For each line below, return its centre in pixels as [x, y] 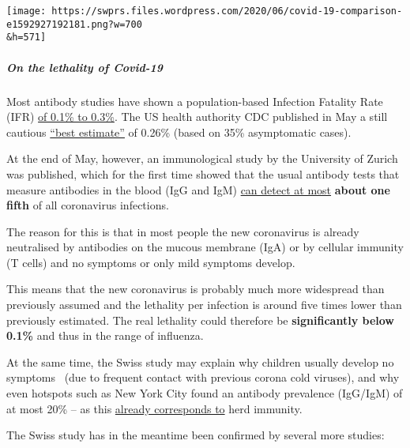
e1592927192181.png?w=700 [74, 24]
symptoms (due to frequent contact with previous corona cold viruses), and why [203, 377]
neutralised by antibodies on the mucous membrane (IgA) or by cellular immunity [205, 247]
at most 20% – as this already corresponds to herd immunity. [154, 408]
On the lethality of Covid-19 [85, 67]
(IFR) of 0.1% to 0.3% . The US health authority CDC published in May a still [197, 117]
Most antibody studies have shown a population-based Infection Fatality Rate [195, 101]
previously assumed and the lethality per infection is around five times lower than [204, 305]
